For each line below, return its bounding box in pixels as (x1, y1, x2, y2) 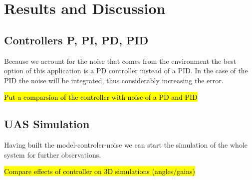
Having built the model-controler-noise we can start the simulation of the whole (4, 140, 248, 150)
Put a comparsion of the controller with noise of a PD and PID (4, 92, 198, 102)
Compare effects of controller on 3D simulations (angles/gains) (4, 166, 195, 177)
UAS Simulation (4, 116, 90, 132)
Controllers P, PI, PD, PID (4, 32, 149, 47)
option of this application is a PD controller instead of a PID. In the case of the (4, 65, 248, 76)
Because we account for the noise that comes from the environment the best (4, 55, 237, 66)
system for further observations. (4, 149, 101, 160)
